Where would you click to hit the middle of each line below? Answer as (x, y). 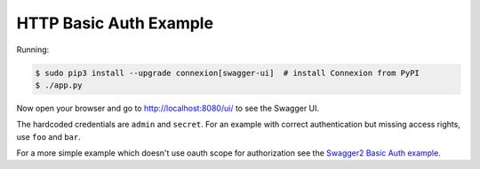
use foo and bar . (49, 136)
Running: (33, 50)
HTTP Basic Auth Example (115, 23)
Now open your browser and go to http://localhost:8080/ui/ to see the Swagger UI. (168, 108)
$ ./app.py (59, 85)
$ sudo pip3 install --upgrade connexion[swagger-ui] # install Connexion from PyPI (227, 73)
